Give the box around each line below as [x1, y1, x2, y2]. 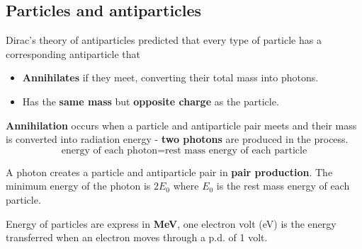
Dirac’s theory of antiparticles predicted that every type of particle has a [6, 33, 322, 47]
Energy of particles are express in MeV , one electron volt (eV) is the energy [6, 216, 336, 231]
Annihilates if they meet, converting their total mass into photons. [22, 70, 319, 85]
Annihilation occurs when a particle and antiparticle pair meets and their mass [6, 117, 357, 132]
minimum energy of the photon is [6, 178, 151, 193]
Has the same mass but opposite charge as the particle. [22, 93, 279, 108]
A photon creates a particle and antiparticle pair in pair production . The [6, 164, 333, 179]
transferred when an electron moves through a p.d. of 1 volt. [6, 230, 268, 245]
